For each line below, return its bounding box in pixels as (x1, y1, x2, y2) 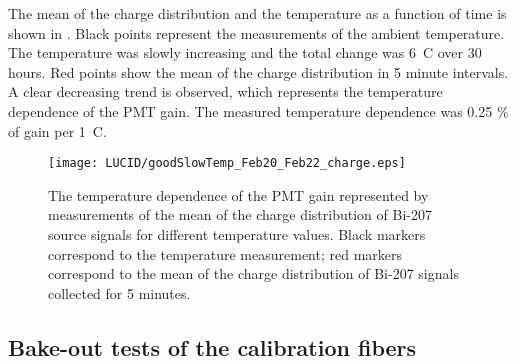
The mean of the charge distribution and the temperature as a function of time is (8, 3, 507, 23)
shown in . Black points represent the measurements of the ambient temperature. (8, 22, 505, 43)
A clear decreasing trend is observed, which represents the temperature (8, 81, 443, 102)
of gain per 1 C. (8, 120, 107, 141)
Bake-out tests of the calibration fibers (8, 331, 417, 362)
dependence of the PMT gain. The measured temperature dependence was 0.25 (8, 100, 493, 121)
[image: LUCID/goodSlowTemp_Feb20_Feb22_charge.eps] (48, 156, 406, 171)
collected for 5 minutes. (48, 282, 191, 303)
